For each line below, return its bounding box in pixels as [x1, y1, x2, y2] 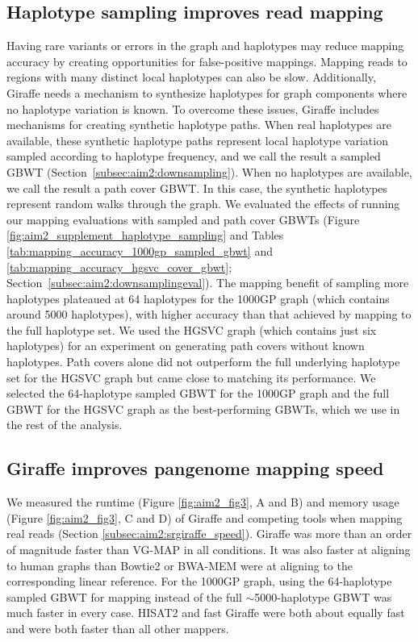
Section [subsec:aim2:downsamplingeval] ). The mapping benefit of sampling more [6, 274, 409, 291]
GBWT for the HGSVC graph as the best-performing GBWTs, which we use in [6, 400, 400, 417]
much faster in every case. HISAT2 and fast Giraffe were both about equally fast [6, 604, 405, 621]
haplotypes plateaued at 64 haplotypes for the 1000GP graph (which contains [6, 290, 390, 306]
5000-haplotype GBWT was [254, 588, 392, 605]
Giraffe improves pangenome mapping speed [6, 456, 384, 481]
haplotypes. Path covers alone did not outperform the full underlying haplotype [6, 353, 400, 370]
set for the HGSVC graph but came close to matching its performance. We [6, 369, 376, 386]
